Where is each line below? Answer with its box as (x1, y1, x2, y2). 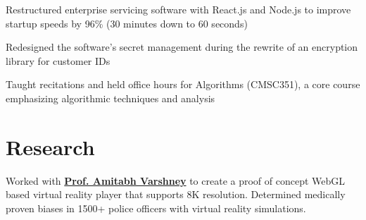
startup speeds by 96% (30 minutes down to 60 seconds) (6, 16, 248, 30)
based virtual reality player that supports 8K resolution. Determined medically (6, 187, 346, 202)
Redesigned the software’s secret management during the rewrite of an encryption (6, 39, 358, 54)
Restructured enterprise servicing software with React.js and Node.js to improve (6, 2, 351, 16)
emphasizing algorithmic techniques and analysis (6, 90, 215, 105)
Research (6, 132, 95, 161)
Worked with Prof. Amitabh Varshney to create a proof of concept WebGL (6, 173, 346, 188)
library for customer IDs (6, 53, 111, 68)
